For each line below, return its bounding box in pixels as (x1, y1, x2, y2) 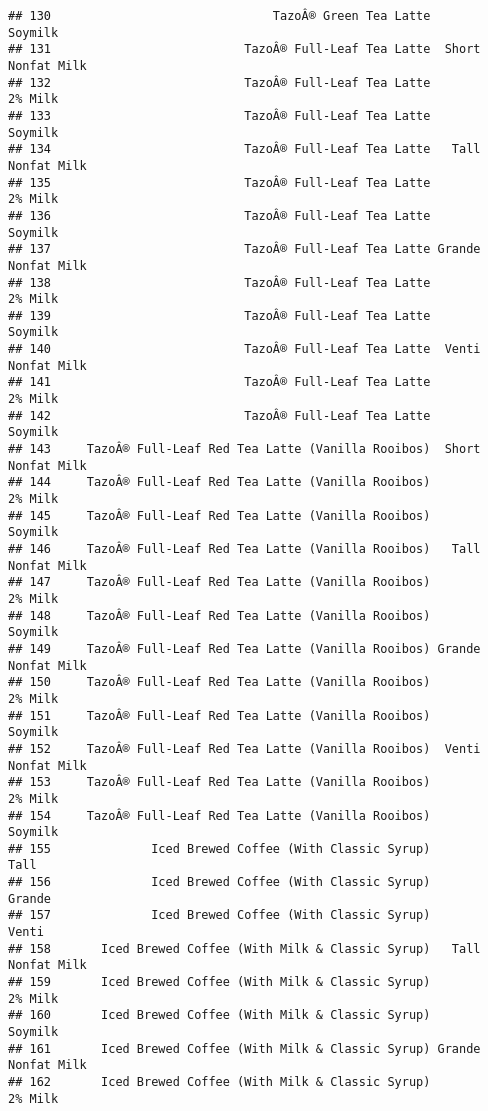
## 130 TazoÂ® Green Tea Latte (8, 9, 431, 23)
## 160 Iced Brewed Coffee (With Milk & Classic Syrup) (8, 1008, 431, 1023)
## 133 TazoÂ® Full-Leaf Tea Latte (8, 108, 431, 123)
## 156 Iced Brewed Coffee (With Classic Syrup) (8, 875, 431, 890)
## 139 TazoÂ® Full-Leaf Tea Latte (8, 308, 431, 323)
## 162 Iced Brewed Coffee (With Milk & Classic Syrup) (8, 1075, 431, 1089)
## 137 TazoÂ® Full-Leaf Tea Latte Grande (8, 242, 481, 257)
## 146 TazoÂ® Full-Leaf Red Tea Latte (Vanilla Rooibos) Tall (8, 542, 481, 556)
